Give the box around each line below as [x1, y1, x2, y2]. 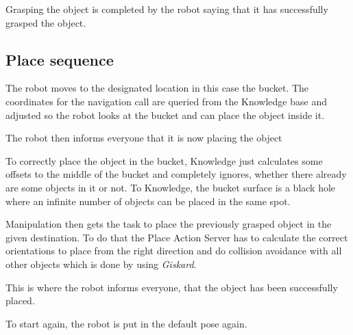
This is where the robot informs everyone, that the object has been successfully [5, 280, 338, 294]
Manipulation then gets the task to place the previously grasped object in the [5, 217, 332, 231]
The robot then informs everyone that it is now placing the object [5, 131, 282, 145]
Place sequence [5, 49, 114, 70]
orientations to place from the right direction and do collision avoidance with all [5, 243, 342, 258]
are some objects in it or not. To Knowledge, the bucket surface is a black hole [5, 180, 336, 194]
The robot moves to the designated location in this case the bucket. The [5, 81, 309, 95]
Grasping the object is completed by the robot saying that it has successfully [5, 2, 328, 16]
